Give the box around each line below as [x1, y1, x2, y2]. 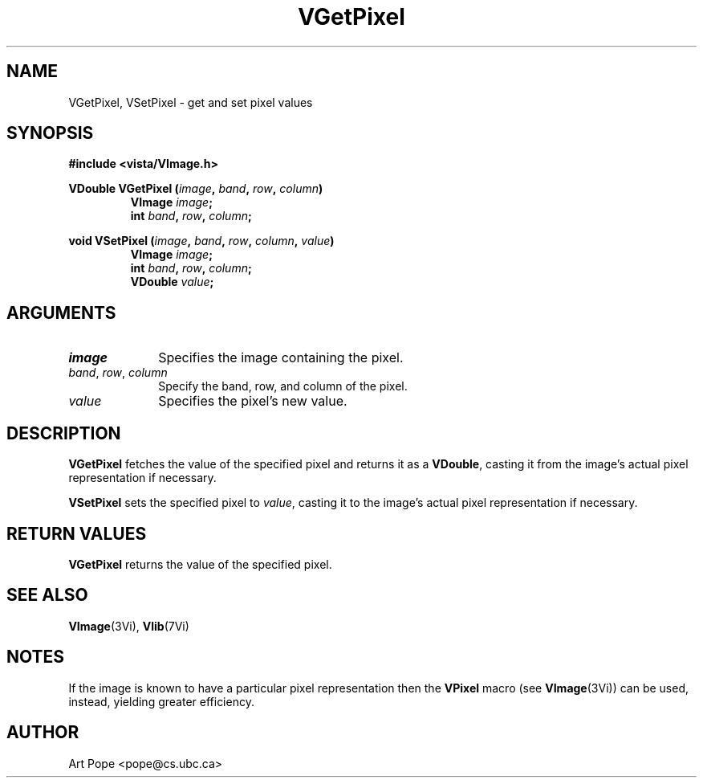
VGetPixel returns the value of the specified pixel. [68, 557, 332, 571]
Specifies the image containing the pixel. [158, 349, 404, 366]
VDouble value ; [130, 275, 214, 289]
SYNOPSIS [6, 123, 94, 144]
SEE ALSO [6, 585, 88, 606]
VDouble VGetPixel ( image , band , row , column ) [68, 182, 323, 196]
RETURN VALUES [6, 523, 147, 544]
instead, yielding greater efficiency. [68, 694, 254, 708]
